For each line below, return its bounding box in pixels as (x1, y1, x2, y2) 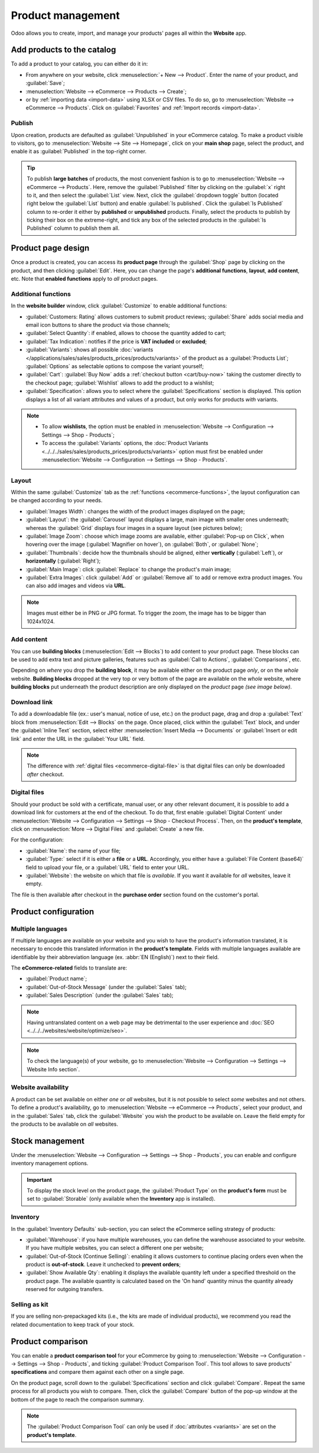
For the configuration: (11, 836, 64, 843)
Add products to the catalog (11, 45, 116, 55)
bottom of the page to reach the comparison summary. (11, 1396, 145, 1403)
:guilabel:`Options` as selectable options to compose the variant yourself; (25, 363, 204, 370)
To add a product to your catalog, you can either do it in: (11, 60, 148, 67)
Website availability (11, 1083, 69, 1091)
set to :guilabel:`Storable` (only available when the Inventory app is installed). (27, 1195, 216, 1202)
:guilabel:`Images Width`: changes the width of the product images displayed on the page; (25, 508, 245, 515)
